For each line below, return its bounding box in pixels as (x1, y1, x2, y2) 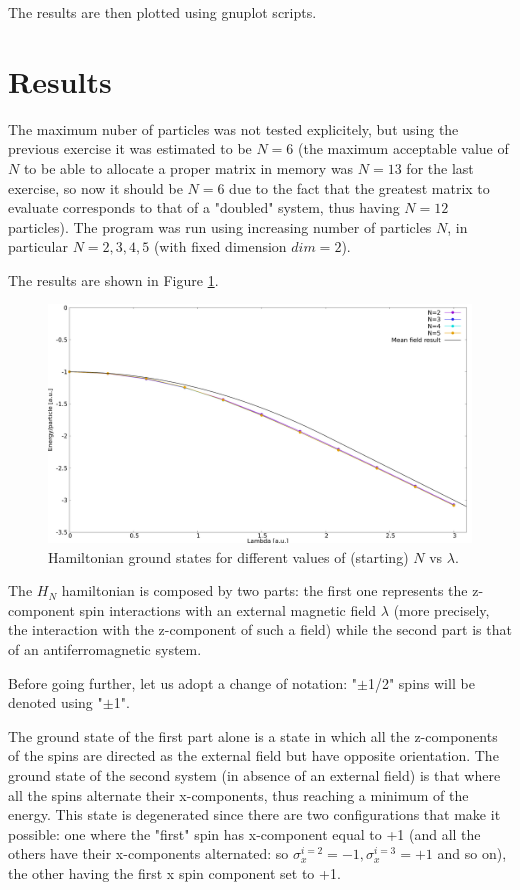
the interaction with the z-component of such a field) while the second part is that (8, 619, 512, 640)
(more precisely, (393, 599, 490, 620)
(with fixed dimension (153, 236, 287, 257)
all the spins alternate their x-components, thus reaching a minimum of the (8, 784, 469, 805)
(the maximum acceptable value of (298, 138, 509, 159)
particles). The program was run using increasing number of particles (8, 216, 432, 237)
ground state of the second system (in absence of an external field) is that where (8, 764, 501, 785)
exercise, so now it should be (8, 177, 183, 198)
